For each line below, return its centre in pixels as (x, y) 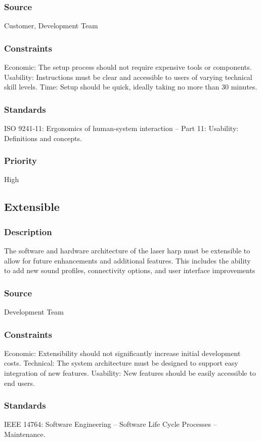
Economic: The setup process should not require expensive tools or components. (128, 67)
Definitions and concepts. (43, 138)
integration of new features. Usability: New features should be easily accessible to (130, 373)
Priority (20, 161)
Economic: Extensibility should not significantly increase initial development (122, 353)
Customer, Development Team (51, 26)
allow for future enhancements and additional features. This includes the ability (127, 260)
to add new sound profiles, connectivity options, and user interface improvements (130, 270)
